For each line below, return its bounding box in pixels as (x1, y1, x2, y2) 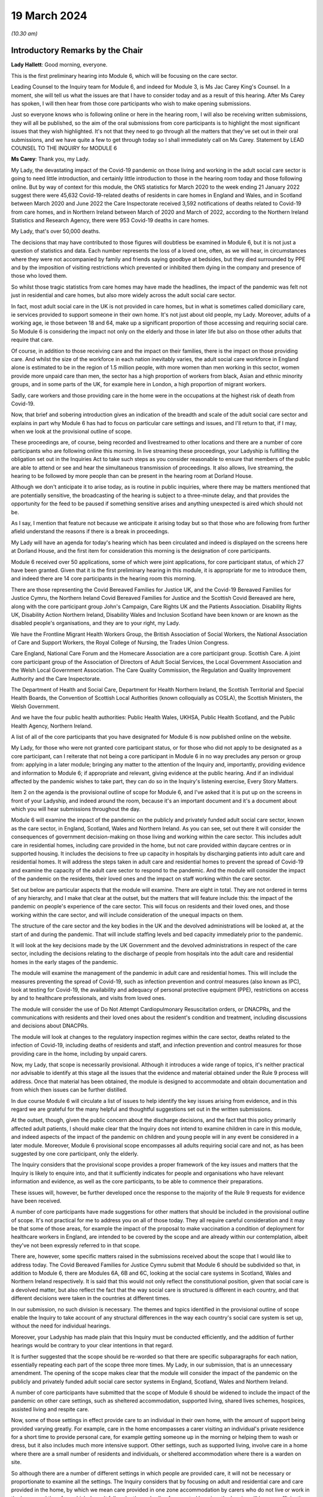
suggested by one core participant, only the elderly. (11, 1150, 139, 1157)
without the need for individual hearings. (11, 1322, 111, 1329)
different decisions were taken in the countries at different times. (11, 1295, 170, 1302)
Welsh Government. (11, 702, 60, 710)
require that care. (11, 336, 54, 344)
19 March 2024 (11, 9, 88, 22)
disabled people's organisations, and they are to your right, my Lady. (11, 620, 181, 627)
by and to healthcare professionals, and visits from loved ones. (11, 995, 166, 1002)
